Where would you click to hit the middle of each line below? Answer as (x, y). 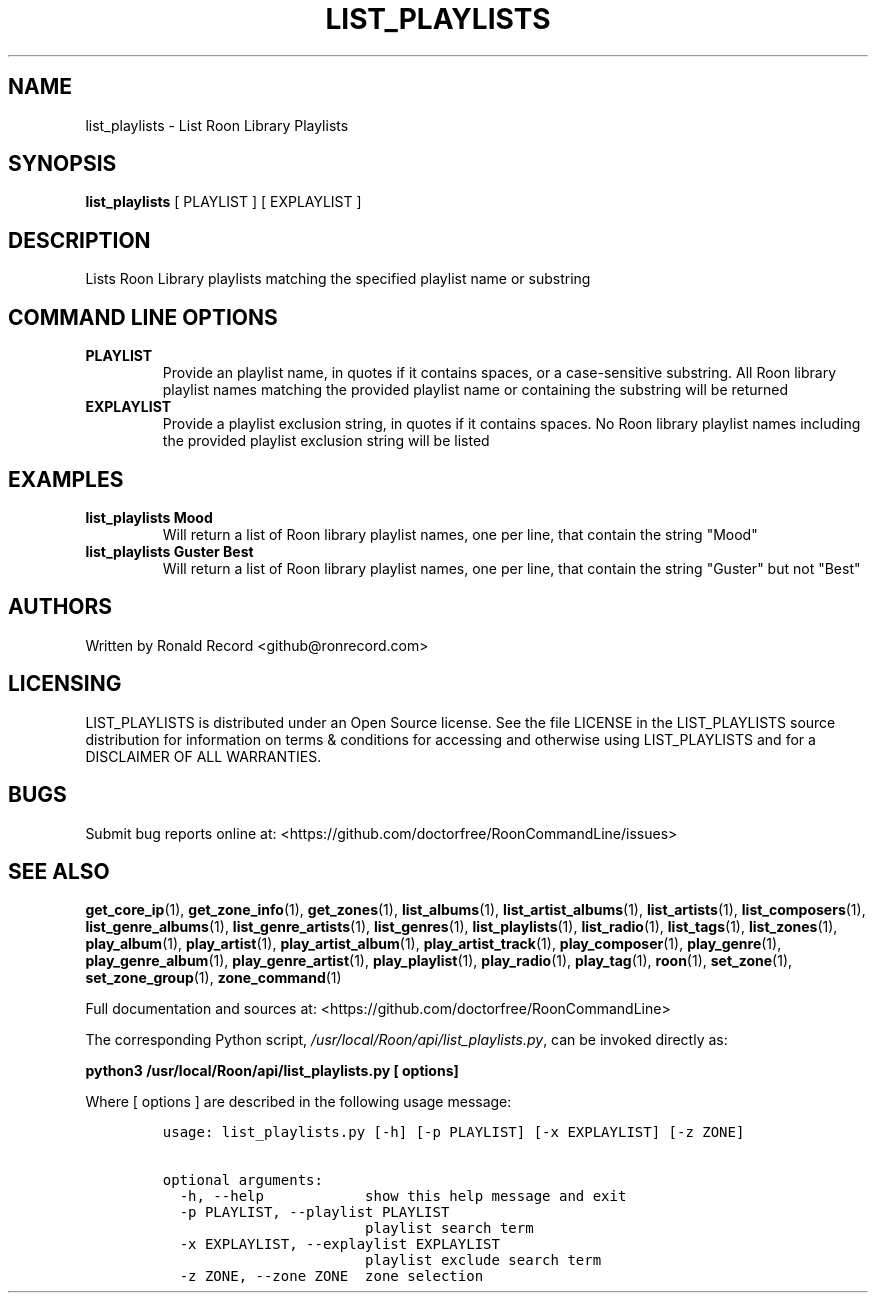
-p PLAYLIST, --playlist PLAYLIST (314, 1212)
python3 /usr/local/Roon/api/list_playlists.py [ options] (272, 1071)
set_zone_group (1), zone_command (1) (213, 978)
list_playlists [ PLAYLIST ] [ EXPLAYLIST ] (223, 202)
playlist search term (449, 1228)
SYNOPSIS (62, 164)
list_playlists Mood (149, 517)
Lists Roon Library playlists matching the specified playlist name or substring (338, 279)
